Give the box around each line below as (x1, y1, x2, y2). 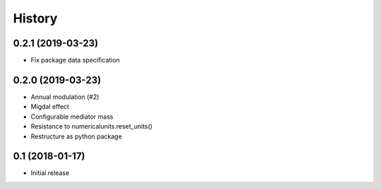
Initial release (30, 169, 70, 177)
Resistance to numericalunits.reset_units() (30, 122, 153, 131)
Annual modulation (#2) (30, 92, 99, 101)
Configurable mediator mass (30, 112, 114, 121)
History (13, 11, 58, 26)
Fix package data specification (30, 56, 120, 65)
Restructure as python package (30, 132, 123, 141)
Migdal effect (30, 103, 70, 111)
